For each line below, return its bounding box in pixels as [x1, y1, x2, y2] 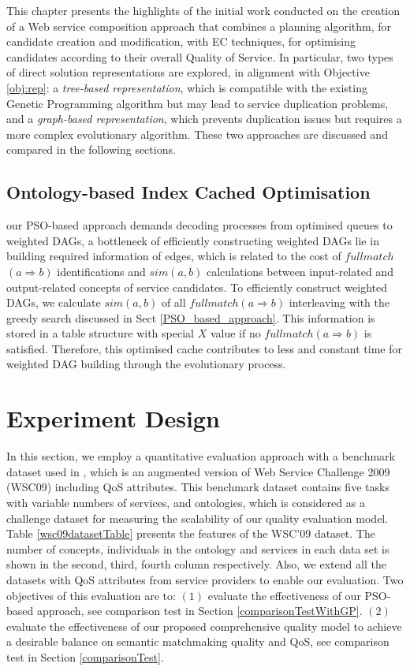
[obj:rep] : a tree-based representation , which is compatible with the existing [6, 79, 367, 95]
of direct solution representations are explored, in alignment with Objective [6, 64, 370, 80]
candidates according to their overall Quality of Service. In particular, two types [6, 48, 393, 65]
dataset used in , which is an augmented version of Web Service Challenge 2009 [6, 463, 390, 479]
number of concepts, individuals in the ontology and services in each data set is [6, 540, 389, 557]
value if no [210, 325, 261, 341]
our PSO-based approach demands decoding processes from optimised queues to [6, 217, 393, 233]
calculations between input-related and [206, 263, 393, 279]
